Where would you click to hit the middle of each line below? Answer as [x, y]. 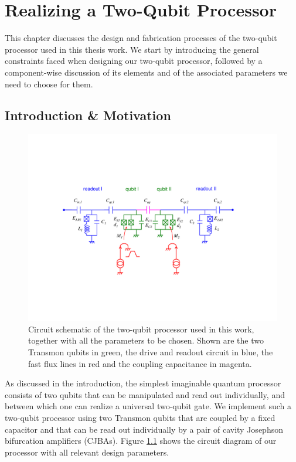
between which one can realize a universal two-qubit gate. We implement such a [148, 406]
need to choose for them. [49, 84]
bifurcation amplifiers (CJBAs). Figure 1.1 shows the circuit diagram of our [141, 441]
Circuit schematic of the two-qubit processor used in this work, [141, 329]
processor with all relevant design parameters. [87, 452]
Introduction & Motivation [88, 115]
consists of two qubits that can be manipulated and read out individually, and [145, 394]
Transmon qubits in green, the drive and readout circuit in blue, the [151, 352]
